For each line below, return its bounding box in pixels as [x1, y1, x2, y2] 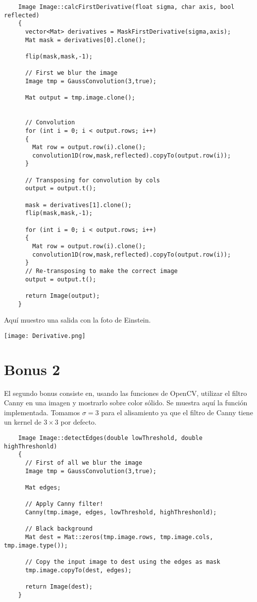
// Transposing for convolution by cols [25, 176, 160, 184]
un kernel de [4, 417, 42, 427]
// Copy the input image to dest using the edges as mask [25, 558, 220, 565]
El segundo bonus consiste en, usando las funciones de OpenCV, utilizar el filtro [4, 387, 247, 398]
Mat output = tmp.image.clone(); [25, 94, 135, 102]
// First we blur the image [25, 69, 118, 77]
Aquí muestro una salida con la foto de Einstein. [4, 315, 151, 325]
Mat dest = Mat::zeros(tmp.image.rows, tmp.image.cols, [25, 533, 213, 541]
